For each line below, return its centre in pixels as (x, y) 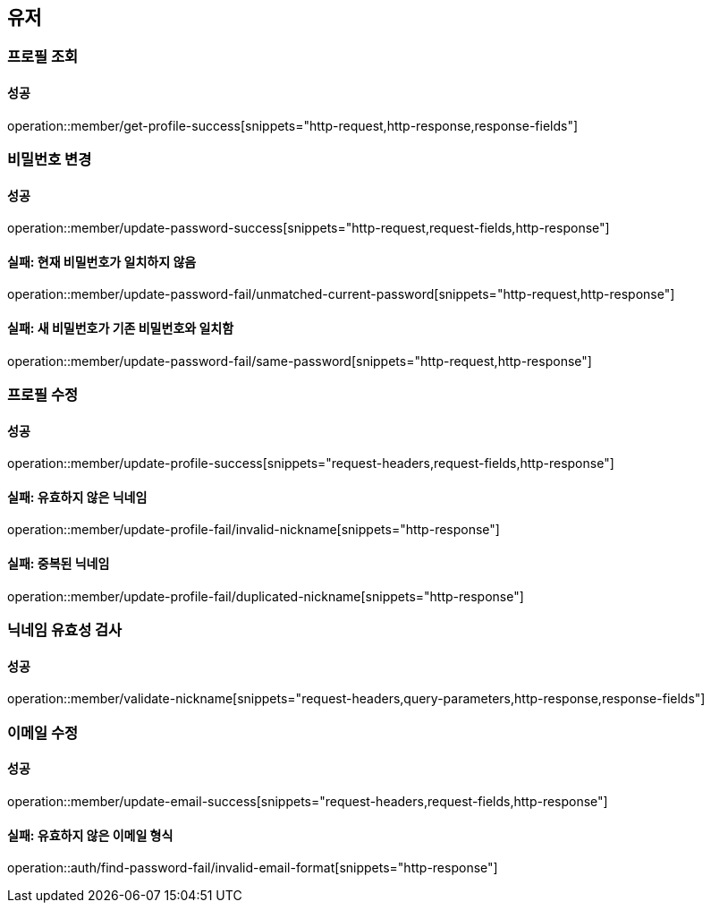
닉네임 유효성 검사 (65, 630)
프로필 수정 (43, 395)
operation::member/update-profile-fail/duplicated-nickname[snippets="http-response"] (266, 596)
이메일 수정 (43, 732)
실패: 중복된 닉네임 (59, 564)
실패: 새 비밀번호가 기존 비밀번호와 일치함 (121, 328)
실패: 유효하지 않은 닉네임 (77, 497)
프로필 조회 (43, 57)
